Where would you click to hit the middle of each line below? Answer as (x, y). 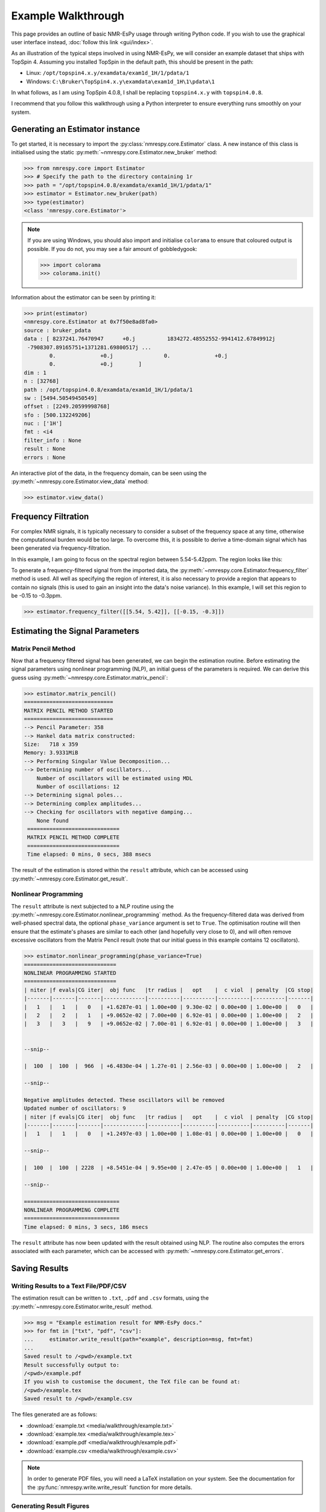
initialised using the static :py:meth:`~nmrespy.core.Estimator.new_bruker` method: (114, 152)
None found (53, 820)
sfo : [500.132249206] (57, 415)
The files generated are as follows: (54, 1415)
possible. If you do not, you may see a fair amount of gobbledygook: (112, 249)
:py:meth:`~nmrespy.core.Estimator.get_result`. (69, 878)
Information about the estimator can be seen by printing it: (84, 298)
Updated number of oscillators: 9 (75, 1109)
